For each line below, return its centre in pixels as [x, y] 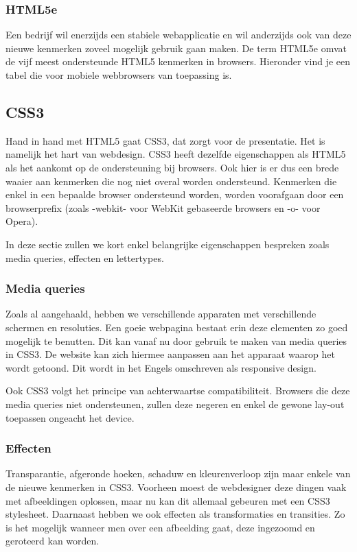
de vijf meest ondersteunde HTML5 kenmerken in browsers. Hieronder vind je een [178, 61]
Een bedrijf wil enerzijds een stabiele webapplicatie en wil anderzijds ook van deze [178, 35]
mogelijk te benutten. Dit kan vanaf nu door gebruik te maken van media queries [176, 340]
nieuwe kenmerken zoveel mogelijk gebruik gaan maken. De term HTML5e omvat [176, 48]
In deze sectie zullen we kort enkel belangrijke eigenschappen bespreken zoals [168, 244]
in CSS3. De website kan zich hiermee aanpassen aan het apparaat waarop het [171, 354]
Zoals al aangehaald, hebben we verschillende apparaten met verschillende [161, 314]
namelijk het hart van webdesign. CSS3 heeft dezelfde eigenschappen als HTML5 [176, 154]
